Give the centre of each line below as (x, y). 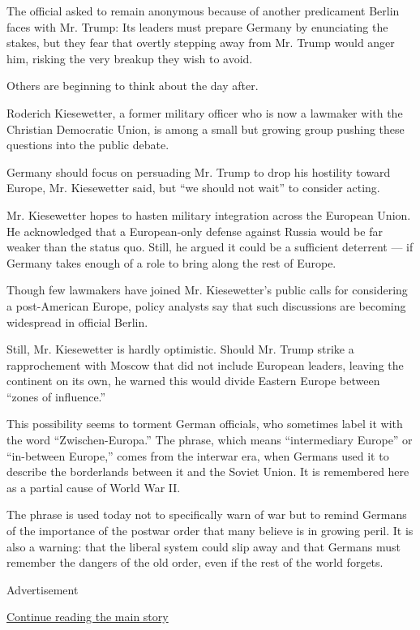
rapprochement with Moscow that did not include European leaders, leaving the (205, 364)
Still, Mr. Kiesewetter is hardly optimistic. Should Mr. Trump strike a (180, 349)
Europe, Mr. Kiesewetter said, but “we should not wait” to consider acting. (193, 188)
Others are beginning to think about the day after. (133, 86)
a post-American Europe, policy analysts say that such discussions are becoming (206, 305)
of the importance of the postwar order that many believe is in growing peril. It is (210, 531)
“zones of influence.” (56, 396)
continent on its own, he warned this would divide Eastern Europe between (193, 381)
